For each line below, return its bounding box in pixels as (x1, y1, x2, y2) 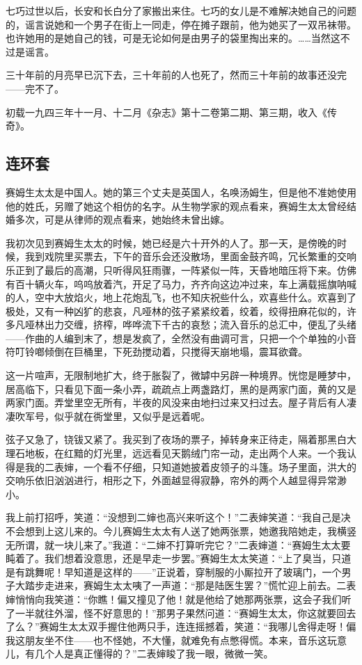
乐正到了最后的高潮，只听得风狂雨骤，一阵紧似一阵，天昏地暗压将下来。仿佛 (6, 262, 356, 277)
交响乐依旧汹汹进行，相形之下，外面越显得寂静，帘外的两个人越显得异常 (6, 473, 337, 488)
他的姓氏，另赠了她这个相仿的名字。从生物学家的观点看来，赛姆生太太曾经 (6, 198, 347, 213)
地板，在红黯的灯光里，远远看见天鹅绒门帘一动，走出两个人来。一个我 (24, 446, 347, 460)
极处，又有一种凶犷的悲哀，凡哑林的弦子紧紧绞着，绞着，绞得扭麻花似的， (6, 303, 347, 318)
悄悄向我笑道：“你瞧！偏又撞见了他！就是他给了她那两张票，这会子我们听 (15, 591, 352, 606)
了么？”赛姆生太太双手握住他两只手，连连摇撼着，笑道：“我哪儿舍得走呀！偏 (6, 619, 356, 634)
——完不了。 (6, 81, 64, 95)
